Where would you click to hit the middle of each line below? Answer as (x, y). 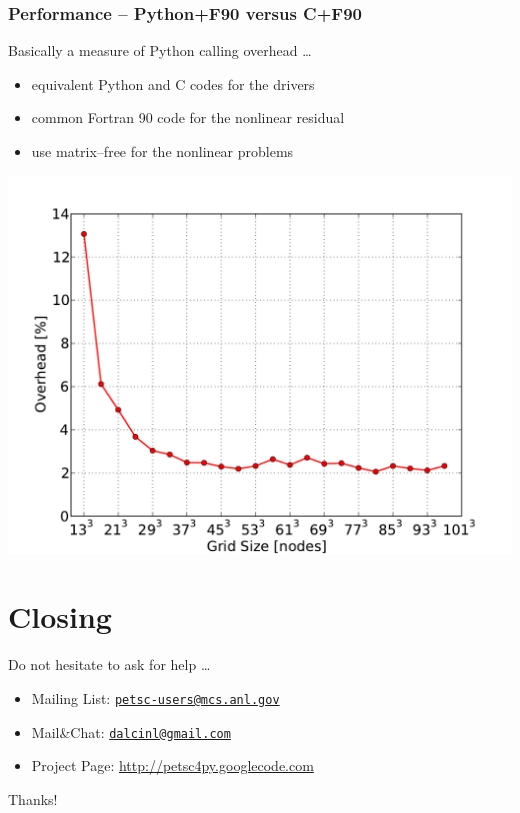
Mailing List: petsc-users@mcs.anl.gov (155, 697)
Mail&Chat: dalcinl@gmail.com (131, 731)
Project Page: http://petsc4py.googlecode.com (172, 765)
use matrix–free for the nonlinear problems (162, 151)
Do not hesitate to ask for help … (109, 664)
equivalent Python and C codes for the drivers (173, 83)
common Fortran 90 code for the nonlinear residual (188, 117)
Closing (60, 616)
